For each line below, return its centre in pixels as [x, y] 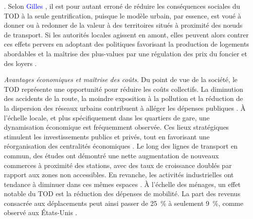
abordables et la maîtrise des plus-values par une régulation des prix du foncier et [126, 53]
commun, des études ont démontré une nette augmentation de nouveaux [111, 155]
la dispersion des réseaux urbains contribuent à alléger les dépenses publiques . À [125, 108]
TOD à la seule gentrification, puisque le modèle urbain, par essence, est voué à [123, 15]
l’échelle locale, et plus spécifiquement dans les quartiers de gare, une [107, 117]
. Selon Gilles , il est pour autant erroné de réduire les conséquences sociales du [122, 6]
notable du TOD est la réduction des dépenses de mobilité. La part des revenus [122, 194]
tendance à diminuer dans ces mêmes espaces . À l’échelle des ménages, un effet [122, 184]
